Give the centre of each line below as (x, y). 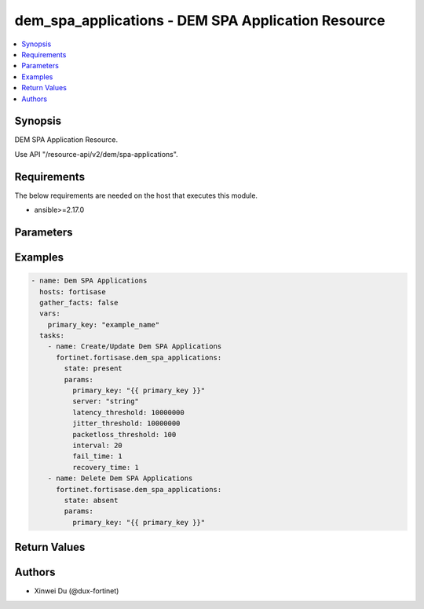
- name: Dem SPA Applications (89, 281)
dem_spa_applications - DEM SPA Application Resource (200, 20)
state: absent (91, 500)
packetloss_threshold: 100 (124, 434)
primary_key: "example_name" (104, 325)
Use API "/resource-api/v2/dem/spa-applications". (96, 154)
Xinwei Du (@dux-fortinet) (77, 591)
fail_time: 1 (97, 456)
